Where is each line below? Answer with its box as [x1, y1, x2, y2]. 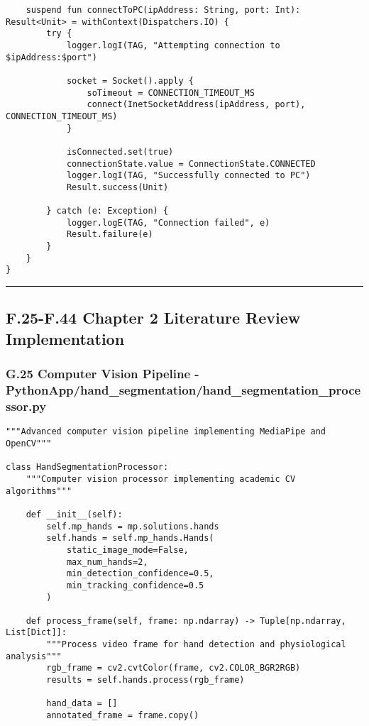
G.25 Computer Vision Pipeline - [6, 365, 199, 383]
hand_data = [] [46, 698, 118, 709]
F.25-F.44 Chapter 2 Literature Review [6, 307, 301, 329]
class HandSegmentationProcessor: [6, 462, 169, 473]
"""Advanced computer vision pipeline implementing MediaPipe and [6, 427, 326, 437]
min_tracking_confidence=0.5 [66, 580, 204, 590]
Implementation [6, 327, 125, 349]
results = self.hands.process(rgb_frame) [46, 675, 245, 686]
